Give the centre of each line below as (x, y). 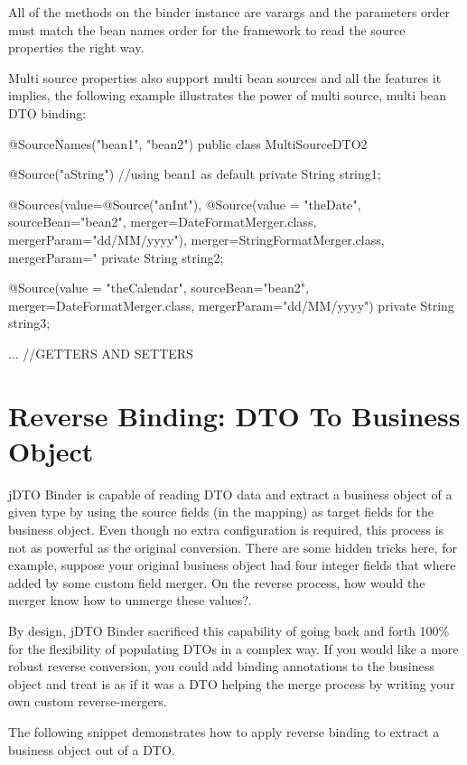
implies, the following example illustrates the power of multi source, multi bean (227, 95)
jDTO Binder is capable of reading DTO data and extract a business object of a (230, 494)
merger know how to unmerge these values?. (130, 600)
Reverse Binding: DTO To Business (234, 415)
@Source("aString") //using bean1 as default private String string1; (195, 174)
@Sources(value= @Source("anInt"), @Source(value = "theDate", (185, 204)
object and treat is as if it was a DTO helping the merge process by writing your (232, 683)
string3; (29, 323)
